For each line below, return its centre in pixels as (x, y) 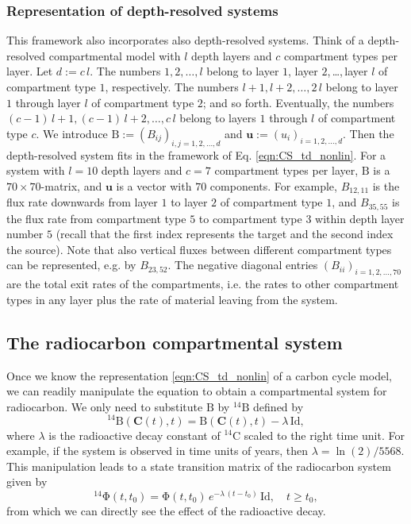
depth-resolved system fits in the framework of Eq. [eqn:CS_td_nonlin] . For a (196, 154)
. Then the (369, 133)
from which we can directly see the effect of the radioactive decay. (166, 510)
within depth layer (360, 218)
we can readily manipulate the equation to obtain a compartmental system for (197, 391)
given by (27, 482)
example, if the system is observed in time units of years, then (157, 451)
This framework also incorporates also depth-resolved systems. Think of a (185, 40)
